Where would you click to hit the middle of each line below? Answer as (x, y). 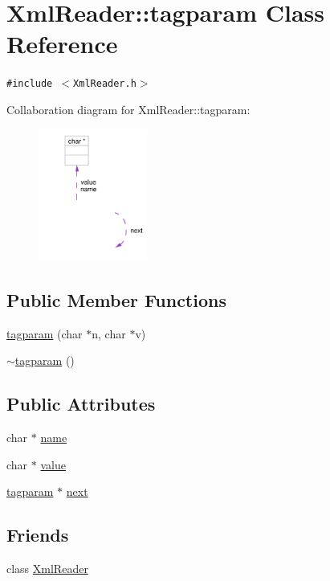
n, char (109, 333)
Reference (62, 44)
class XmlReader (47, 569)
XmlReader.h (105, 84)
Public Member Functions (116, 299)
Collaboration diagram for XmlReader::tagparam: (128, 109)
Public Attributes (81, 404)
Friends (38, 535)
